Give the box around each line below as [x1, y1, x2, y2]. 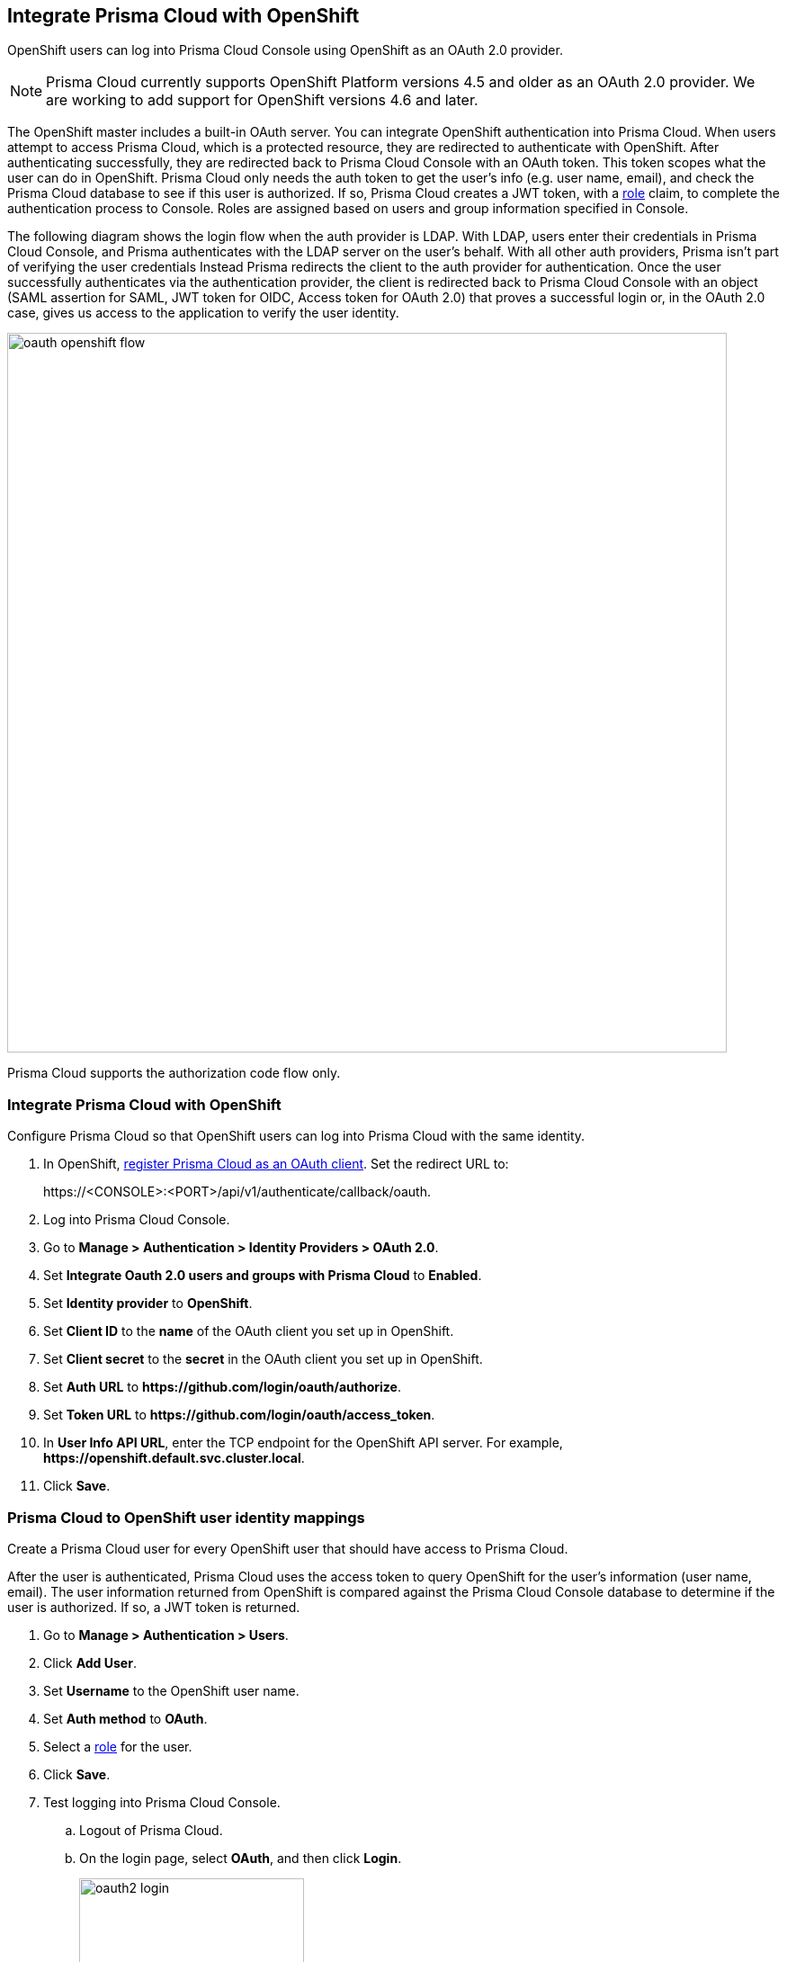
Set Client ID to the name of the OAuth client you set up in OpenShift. [43, 1323, 454, 1339]
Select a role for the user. [43, 1738, 192, 1754]
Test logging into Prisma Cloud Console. [43, 1794, 281, 1810]
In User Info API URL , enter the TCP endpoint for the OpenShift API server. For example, [43, 1435, 563, 1451]
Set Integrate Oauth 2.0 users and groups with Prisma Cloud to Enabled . [43, 1268, 482, 1284]
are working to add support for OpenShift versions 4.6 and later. [46, 91, 478, 110]
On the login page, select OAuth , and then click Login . [79, 1850, 402, 1866]
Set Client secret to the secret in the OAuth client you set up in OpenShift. [43, 1351, 483, 1367]
